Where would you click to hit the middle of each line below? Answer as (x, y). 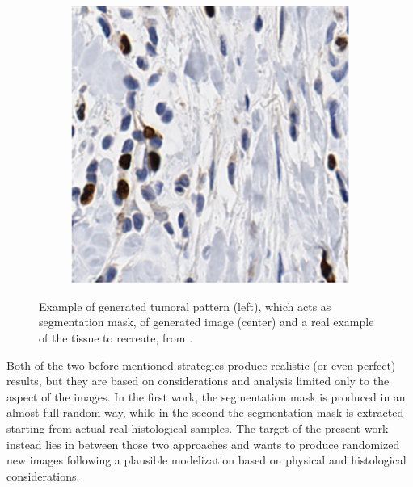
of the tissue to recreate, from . (116, 338)
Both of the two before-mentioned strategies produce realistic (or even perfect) (201, 365)
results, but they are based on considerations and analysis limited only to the (198, 381)
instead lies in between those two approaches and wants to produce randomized (203, 444)
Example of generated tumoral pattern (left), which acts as (185, 306)
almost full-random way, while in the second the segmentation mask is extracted (205, 412)
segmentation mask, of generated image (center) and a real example (206, 322)
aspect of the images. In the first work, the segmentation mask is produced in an (206, 396)
